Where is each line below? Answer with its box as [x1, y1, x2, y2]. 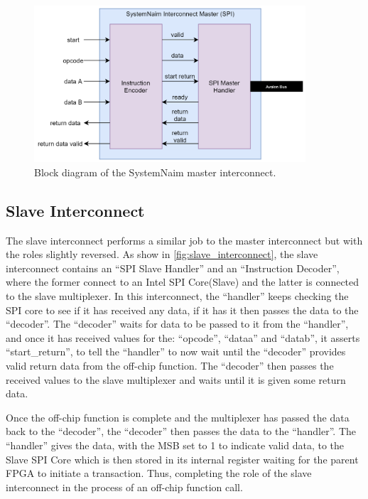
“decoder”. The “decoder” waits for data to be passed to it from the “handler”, [6, 316, 349, 331]
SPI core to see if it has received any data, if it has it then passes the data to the [6, 302, 359, 317]
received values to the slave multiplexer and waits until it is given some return [6, 372, 346, 387]
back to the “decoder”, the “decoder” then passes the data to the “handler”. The [6, 424, 357, 439]
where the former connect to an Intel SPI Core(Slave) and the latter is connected [6, 274, 359, 289]
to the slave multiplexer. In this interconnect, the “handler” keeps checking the [6, 289, 349, 303]
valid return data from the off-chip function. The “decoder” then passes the [6, 358, 334, 372]
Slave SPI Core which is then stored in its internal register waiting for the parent [6, 451, 359, 466]
